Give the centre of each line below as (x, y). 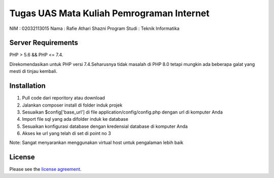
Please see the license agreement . (45, 169)
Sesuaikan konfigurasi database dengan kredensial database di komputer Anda (105, 126)
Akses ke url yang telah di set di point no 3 (66, 133)
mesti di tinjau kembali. (33, 72)
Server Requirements (44, 43)
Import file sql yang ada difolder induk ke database (75, 119)
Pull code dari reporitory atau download (63, 98)
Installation (27, 86)
